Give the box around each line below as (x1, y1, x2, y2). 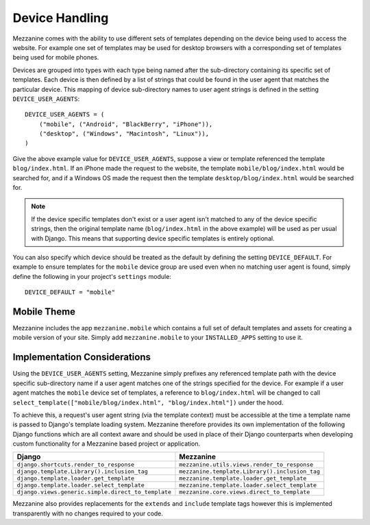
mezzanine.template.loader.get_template (179, 475, 307, 483)
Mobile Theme (12, 306, 75, 317)
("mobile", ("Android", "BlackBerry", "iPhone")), (38, 120, 213, 128)
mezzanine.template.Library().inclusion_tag (179, 468, 320, 476)
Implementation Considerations (12, 352, 151, 363)
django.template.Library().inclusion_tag (16, 468, 148, 476)
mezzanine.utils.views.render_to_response (179, 461, 314, 469)
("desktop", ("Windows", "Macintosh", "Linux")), (38, 130, 209, 138)
